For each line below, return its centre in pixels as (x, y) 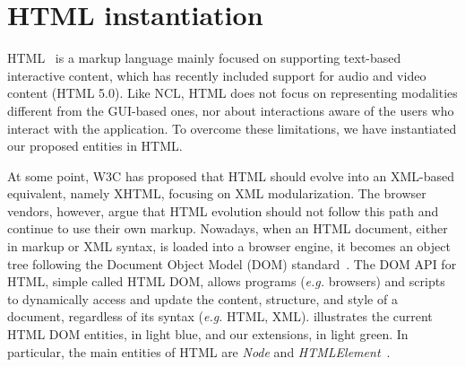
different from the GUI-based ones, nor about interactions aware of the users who (231, 110)
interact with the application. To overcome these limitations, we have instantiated (232, 128)
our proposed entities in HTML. (95, 146)
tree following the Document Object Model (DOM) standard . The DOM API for (232, 263)
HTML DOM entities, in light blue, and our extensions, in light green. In (208, 334)
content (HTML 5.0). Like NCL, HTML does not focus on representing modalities (232, 93)
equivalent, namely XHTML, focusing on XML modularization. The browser (217, 193)
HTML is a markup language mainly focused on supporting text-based (204, 58)
